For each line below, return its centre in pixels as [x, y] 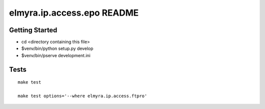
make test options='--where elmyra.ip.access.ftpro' [82, 96]
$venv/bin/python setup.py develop [57, 48]
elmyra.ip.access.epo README [74, 13]
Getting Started [33, 30]
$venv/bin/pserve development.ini [56, 55]
